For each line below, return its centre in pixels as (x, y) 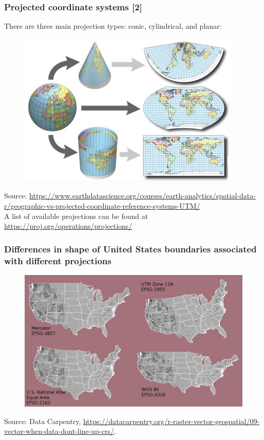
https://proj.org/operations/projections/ (68, 226)
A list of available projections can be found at (76, 216)
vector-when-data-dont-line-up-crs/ (59, 431)
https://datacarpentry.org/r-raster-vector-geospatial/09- (171, 421)
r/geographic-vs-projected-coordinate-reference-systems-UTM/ (102, 206)
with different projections (58, 260)
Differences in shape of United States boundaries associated (130, 249)
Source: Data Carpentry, (43, 421)
